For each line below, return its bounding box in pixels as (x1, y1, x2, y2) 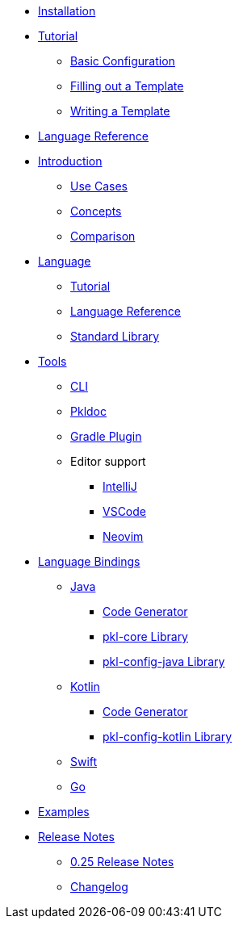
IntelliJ (103, 479, 137, 493)
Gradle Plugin (70, 429, 142, 443)
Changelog (70, 880, 128, 894)
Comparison (70, 229, 136, 243)
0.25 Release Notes (70, 855, 174, 868)
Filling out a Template (70, 79, 184, 93)
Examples (38, 805, 90, 818)
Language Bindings (38, 555, 140, 568)
